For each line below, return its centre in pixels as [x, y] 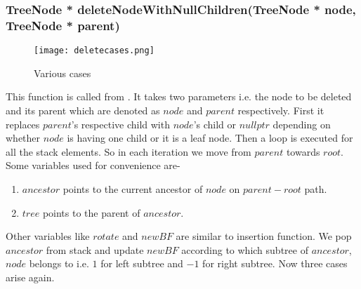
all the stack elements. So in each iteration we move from [129, 151]
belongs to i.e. [59, 263]
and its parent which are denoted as [83, 110]
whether [23, 138]
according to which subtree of [245, 249]
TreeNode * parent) [63, 25]
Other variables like [48, 236]
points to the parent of [91, 212]
